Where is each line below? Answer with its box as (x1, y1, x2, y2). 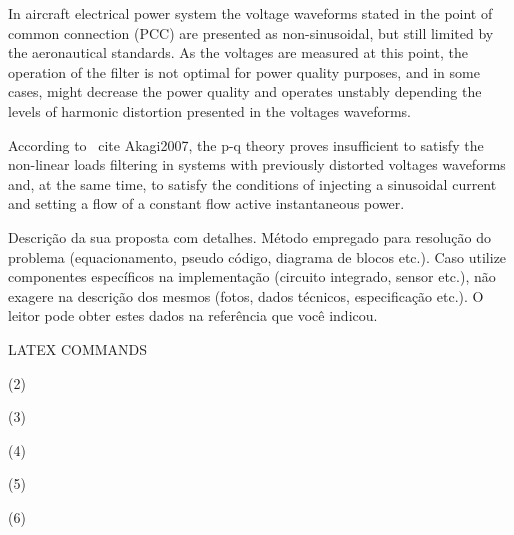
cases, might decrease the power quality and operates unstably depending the (8, 81, 482, 102)
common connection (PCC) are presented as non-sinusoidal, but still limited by (8, 22, 494, 43)
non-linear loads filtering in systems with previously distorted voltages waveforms (8, 154, 506, 175)
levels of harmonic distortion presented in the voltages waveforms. (8, 100, 412, 121)
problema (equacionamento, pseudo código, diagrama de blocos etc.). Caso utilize (8, 246, 507, 267)
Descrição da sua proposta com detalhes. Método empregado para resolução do (8, 226, 491, 247)
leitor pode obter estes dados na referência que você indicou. (8, 305, 378, 326)
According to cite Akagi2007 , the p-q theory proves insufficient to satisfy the (8, 134, 484, 155)
